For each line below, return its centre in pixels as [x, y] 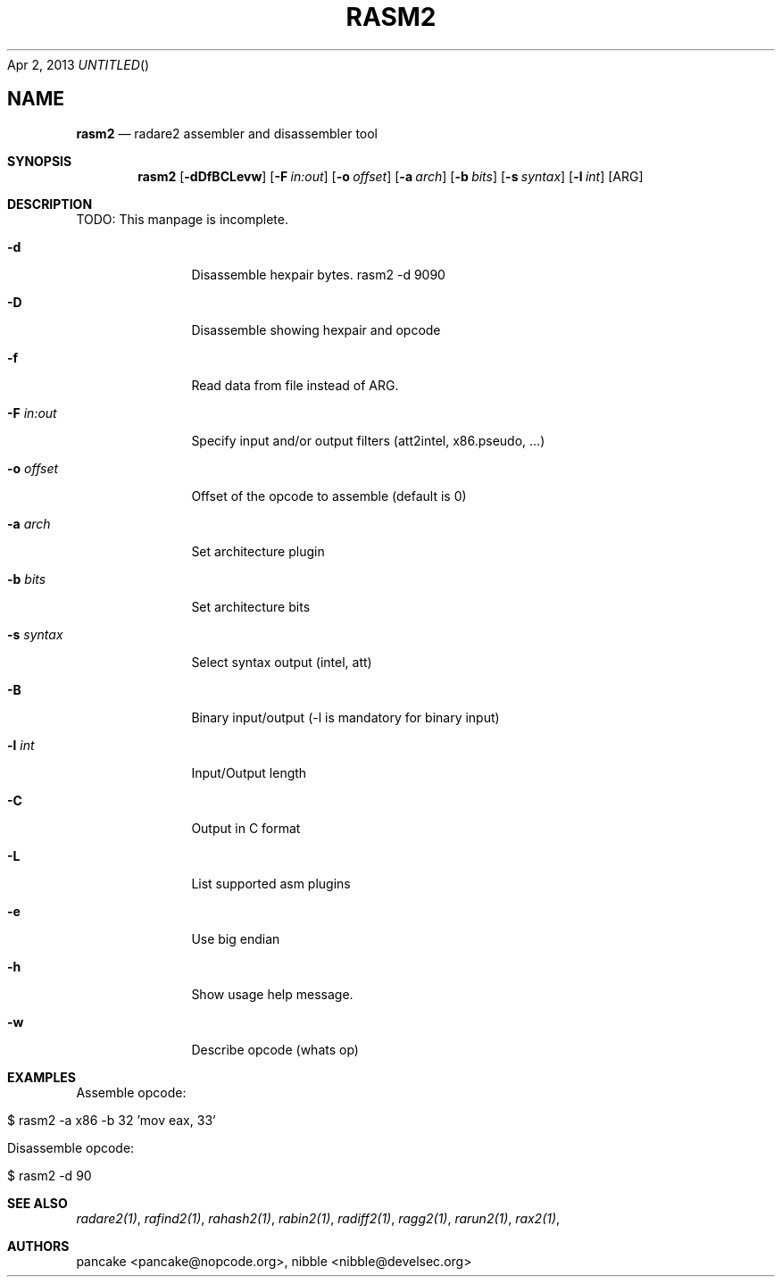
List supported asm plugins [271, 883]
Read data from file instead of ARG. [295, 385]
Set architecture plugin [258, 551]
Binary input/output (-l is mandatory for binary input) [345, 717]
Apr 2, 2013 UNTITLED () [79, 64]
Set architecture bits [251, 606]
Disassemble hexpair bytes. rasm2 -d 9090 [318, 274]
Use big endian [236, 938]
